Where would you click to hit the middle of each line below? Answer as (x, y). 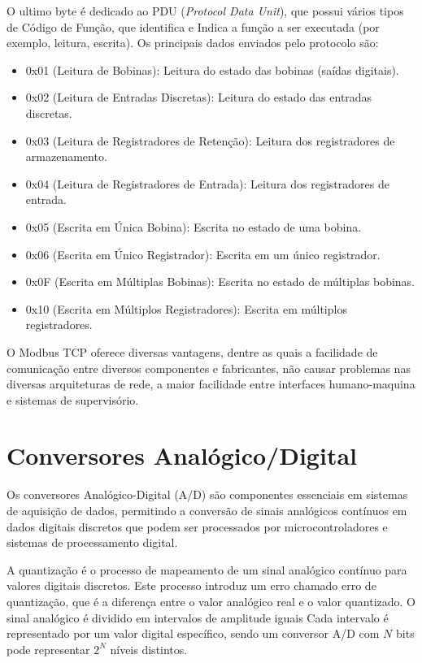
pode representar (48, 649)
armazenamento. (66, 156)
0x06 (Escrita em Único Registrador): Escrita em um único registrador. (203, 254)
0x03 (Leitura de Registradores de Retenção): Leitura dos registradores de (210, 140)
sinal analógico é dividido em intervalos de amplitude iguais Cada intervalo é (198, 617)
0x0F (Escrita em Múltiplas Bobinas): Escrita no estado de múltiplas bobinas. (220, 282)
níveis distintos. (149, 649)
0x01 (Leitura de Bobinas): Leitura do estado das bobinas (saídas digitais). (212, 69)
